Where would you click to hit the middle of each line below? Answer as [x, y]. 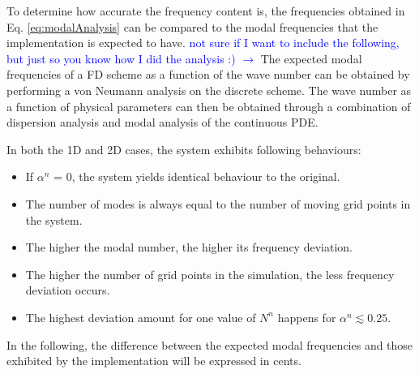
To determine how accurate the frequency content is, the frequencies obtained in [206, 11]
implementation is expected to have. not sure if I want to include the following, [203, 43]
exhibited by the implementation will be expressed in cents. [154, 361]
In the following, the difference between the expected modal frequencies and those [210, 344]
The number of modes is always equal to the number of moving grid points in [218, 203]
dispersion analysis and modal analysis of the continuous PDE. [162, 122]
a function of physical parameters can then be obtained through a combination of [209, 106]
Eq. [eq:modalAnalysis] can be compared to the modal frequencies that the [192, 26]
